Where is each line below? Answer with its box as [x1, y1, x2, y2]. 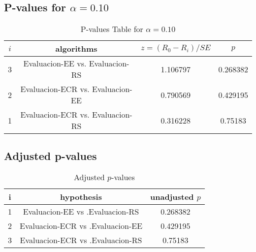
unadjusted [150, 191, 194, 203]
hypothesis [60, 191, 102, 203]
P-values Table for [80, 23, 143, 35]
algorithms [55, 43, 97, 55]
